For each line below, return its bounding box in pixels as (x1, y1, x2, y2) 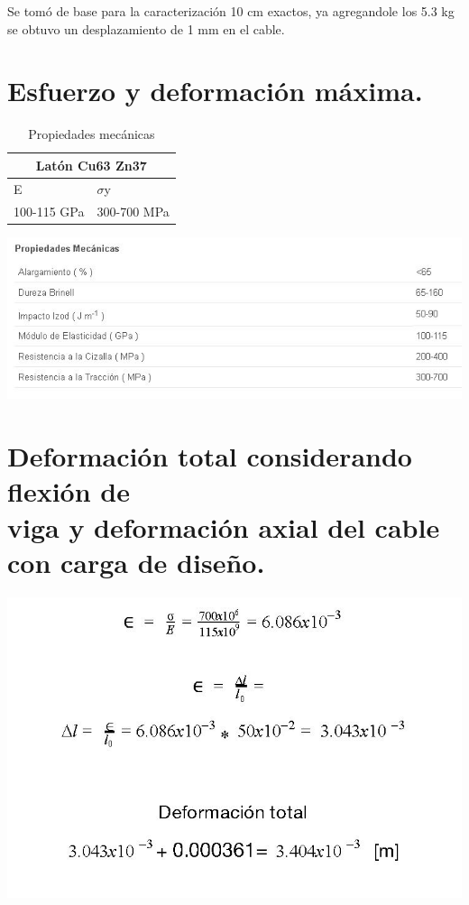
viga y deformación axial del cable (7, 508, 440, 545)
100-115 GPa (14, 201, 85, 220)
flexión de (7, 473, 130, 510)
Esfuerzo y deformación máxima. (7, 72, 423, 109)
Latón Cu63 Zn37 (35, 155, 147, 174)
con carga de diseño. (7, 543, 265, 580)
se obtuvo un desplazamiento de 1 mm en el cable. (7, 19, 285, 38)
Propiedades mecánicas (28, 125, 155, 143)
